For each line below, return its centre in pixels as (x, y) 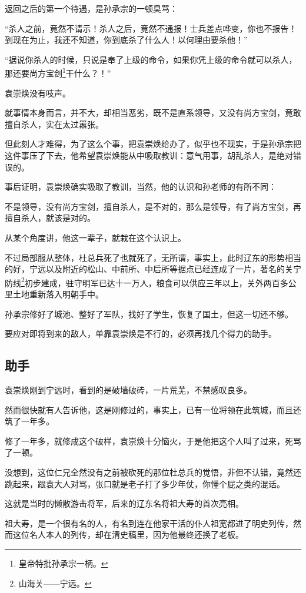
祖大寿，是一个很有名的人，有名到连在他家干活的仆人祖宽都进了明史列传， (149, 523)
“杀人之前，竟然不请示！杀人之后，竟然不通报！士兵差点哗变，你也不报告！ (151, 28)
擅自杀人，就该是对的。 (50, 218)
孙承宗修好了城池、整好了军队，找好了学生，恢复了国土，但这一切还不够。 (149, 314)
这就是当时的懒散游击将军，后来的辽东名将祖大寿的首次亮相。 (124, 503)
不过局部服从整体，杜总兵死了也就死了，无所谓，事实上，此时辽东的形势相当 (153, 257)
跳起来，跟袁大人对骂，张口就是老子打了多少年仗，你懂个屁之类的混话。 (145, 483)
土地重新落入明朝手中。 (58, 294)
